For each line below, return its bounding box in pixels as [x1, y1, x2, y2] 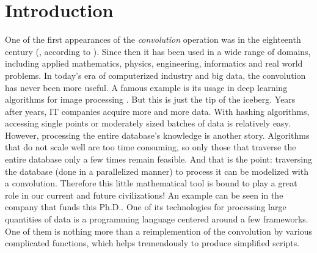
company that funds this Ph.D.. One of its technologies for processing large [5, 200, 286, 213]
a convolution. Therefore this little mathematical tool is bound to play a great [5, 177, 297, 189]
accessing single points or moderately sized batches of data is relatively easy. [5, 117, 291, 130]
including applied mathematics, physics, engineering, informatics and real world [5, 57, 303, 70]
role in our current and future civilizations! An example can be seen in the [5, 188, 283, 201]
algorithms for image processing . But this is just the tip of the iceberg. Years [5, 93, 296, 106]
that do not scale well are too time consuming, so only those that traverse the [5, 141, 296, 153]
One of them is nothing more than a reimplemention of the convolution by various [5, 224, 313, 237]
